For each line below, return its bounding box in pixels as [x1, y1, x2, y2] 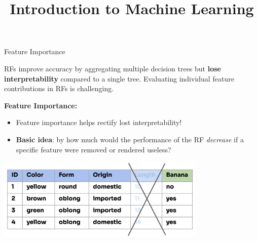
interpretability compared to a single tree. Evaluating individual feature [4, 73, 234, 84]
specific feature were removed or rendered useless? [16, 144, 171, 154]
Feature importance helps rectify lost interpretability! [16, 117, 182, 128]
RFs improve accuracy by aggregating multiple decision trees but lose [4, 63, 221, 73]
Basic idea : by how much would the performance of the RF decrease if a [16, 134, 244, 144]
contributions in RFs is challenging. [4, 83, 114, 94]
